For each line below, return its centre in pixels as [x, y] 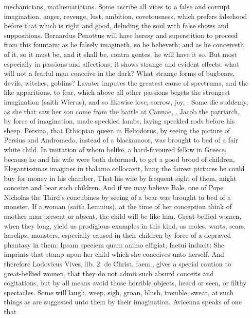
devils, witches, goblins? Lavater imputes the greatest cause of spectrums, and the [126, 82]
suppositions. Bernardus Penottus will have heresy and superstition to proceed [121, 35]
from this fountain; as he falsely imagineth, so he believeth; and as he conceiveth [124, 44]
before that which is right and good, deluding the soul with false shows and [116, 26]
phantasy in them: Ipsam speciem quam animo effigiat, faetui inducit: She [114, 244]
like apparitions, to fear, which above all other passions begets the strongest [117, 92]
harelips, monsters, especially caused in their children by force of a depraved [117, 235]
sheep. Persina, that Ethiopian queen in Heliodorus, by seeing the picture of [117, 130]
